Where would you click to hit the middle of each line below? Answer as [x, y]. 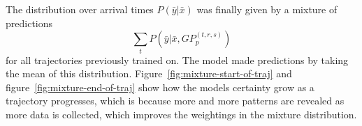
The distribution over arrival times [80, 9]
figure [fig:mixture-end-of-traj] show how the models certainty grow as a [160, 87]
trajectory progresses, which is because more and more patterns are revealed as [175, 101]
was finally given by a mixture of [267, 9]
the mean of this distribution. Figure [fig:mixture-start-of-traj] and [149, 73]
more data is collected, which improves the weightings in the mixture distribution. [181, 114]
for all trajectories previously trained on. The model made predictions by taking [177, 60]
